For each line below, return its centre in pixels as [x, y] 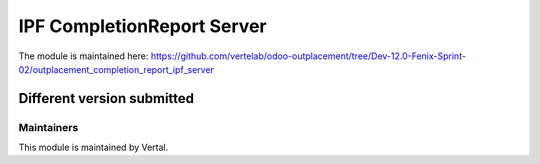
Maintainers [48, 127]
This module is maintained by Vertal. [93, 147]
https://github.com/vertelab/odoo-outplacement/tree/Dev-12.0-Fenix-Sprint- [308, 56]
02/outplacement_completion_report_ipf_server [116, 69]
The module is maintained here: [83, 56]
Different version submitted [106, 98]
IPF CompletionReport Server [142, 26]
